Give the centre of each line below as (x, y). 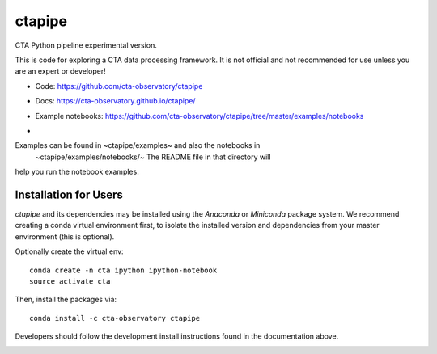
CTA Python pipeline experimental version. (86, 45)
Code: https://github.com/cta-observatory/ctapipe (119, 86)
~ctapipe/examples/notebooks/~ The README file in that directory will (153, 157)
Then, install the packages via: (66, 300)
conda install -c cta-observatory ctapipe (115, 318)
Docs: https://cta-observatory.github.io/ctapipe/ (115, 101)
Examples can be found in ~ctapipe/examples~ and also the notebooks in (138, 145)
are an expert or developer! (60, 71)
